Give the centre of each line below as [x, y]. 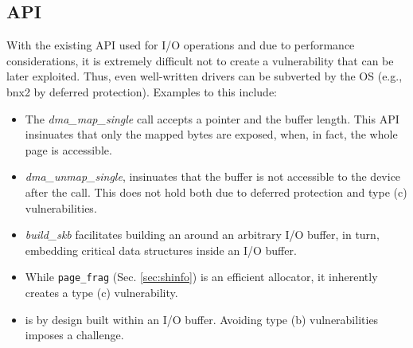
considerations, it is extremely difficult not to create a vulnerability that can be [200, 60]
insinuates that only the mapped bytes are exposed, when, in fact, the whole [211, 134]
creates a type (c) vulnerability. [101, 292]
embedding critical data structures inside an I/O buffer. [161, 250]
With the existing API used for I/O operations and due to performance [181, 45]
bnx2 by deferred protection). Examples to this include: [142, 91]
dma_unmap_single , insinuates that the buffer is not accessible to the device [213, 176]
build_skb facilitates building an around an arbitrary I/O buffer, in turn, [202, 235]
